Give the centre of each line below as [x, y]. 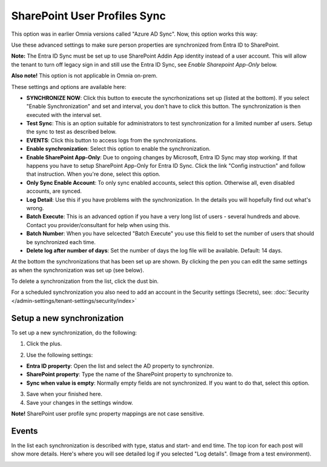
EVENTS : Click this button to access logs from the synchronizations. [112, 140]
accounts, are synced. [54, 191]
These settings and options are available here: [69, 87]
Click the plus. [44, 344]
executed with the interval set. [64, 114]
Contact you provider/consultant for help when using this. [98, 225]
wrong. [35, 208]
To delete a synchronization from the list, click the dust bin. [85, 281]
